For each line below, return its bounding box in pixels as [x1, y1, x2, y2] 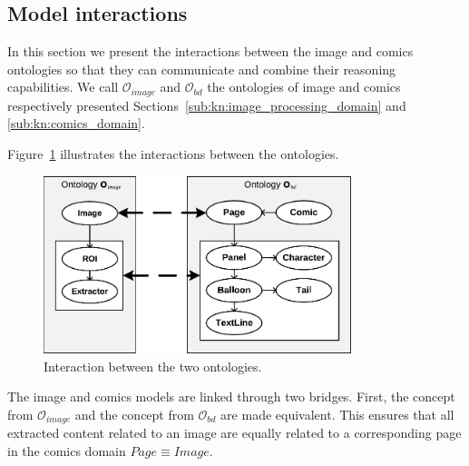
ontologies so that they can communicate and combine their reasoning [7, 59, 396, 78]
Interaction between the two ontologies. [44, 356, 262, 375]
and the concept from [74, 404, 194, 423]
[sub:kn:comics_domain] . [7, 114, 145, 133]
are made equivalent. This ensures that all [220, 404, 454, 423]
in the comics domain [7, 441, 126, 460]
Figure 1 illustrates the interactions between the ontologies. [7, 144, 339, 164]
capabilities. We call [7, 77, 119, 96]
